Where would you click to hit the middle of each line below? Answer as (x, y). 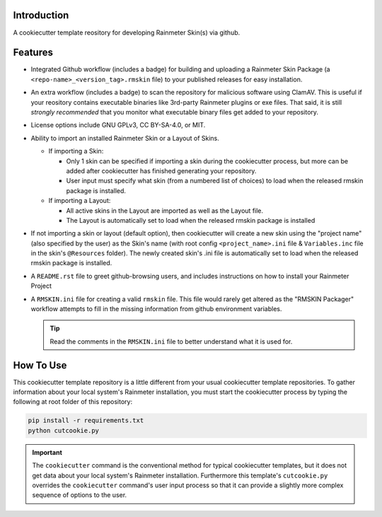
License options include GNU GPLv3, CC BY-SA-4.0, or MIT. (118, 125)
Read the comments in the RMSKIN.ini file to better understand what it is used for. (171, 341)
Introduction (41, 15)
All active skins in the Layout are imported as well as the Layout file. (165, 210)
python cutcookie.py (63, 430)
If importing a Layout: (80, 201)
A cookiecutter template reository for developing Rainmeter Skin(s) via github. (127, 33)
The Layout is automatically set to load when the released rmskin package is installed (191, 220)
